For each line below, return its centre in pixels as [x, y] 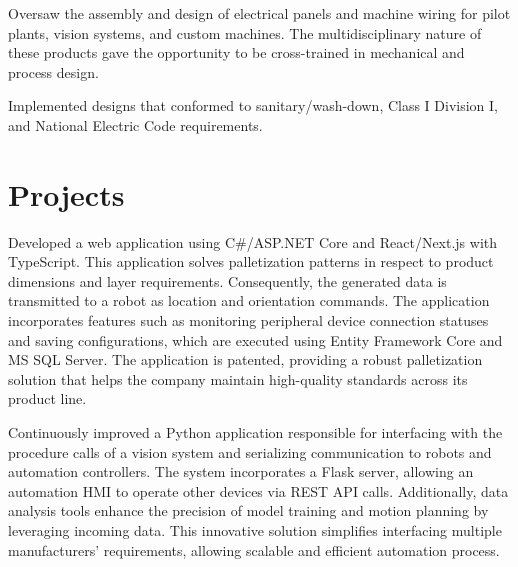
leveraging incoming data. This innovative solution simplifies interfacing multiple [255, 530]
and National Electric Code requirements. [135, 124]
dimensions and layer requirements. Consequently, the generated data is [227, 280]
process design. [53, 71]
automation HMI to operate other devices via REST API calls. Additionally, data [258, 490]
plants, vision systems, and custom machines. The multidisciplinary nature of [245, 32]
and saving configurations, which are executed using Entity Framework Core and [255, 339]
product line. [47, 398]
